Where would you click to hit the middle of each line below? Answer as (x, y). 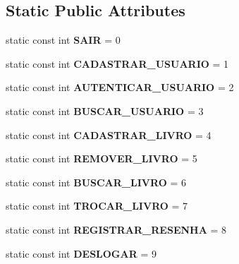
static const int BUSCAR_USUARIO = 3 (105, 110)
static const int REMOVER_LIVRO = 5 (102, 158)
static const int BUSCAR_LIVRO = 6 (96, 182)
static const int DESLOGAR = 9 (81, 253)
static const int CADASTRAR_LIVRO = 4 (109, 134)
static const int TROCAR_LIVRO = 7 (97, 206)
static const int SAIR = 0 (63, 40)
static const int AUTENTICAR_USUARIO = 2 (120, 87)
